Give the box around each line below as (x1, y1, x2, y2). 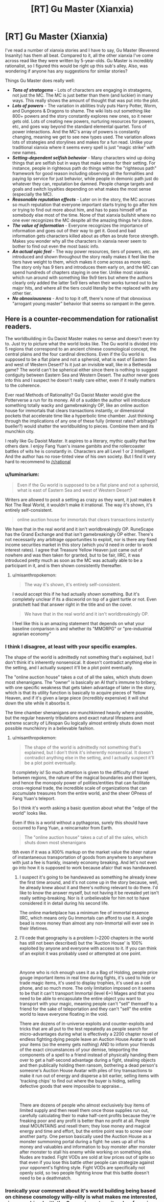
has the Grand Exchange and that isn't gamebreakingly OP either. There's (5, 531, 153, 537)
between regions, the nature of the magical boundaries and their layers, (12, 775, 157, 780)
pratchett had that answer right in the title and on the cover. (12, 601, 132, 607)
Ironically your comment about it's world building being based (5, 1187, 156, 1194)
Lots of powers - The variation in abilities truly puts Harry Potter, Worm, (12, 102, 158, 108)
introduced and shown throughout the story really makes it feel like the (12, 253, 155, 259)
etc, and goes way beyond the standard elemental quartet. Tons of (12, 124, 147, 129)
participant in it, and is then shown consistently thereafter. (5, 563, 122, 569)
